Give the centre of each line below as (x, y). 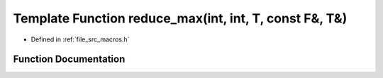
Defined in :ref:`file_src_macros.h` (80, 39)
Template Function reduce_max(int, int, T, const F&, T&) (180, 18)
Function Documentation (69, 59)
